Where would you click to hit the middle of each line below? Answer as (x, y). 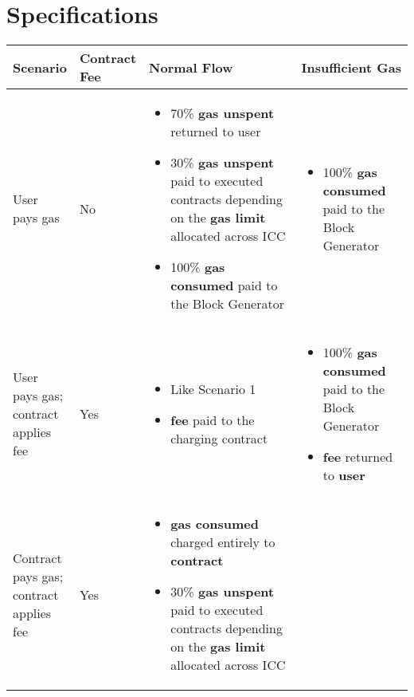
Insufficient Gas (351, 67)
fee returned (358, 457)
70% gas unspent (223, 113)
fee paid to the (213, 420)
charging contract (219, 439)
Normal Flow (191, 67)
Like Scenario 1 (213, 389)
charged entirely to (223, 542)
